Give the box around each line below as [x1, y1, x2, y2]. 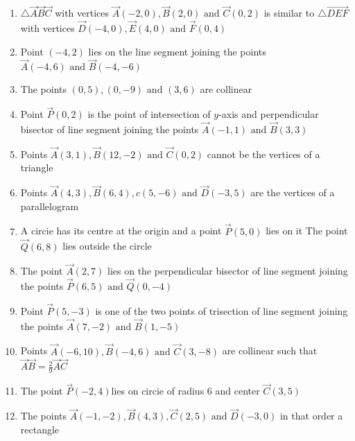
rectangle [20, 422, 60, 436]
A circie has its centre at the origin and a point [20, 223, 222, 238]
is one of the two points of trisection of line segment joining [95, 303, 348, 318]
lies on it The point [266, 223, 348, 238]
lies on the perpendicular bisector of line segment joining [107, 263, 348, 278]
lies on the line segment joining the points [88, 44, 266, 58]
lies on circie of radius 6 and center [111, 383, 260, 398]
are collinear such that [222, 343, 318, 358]
